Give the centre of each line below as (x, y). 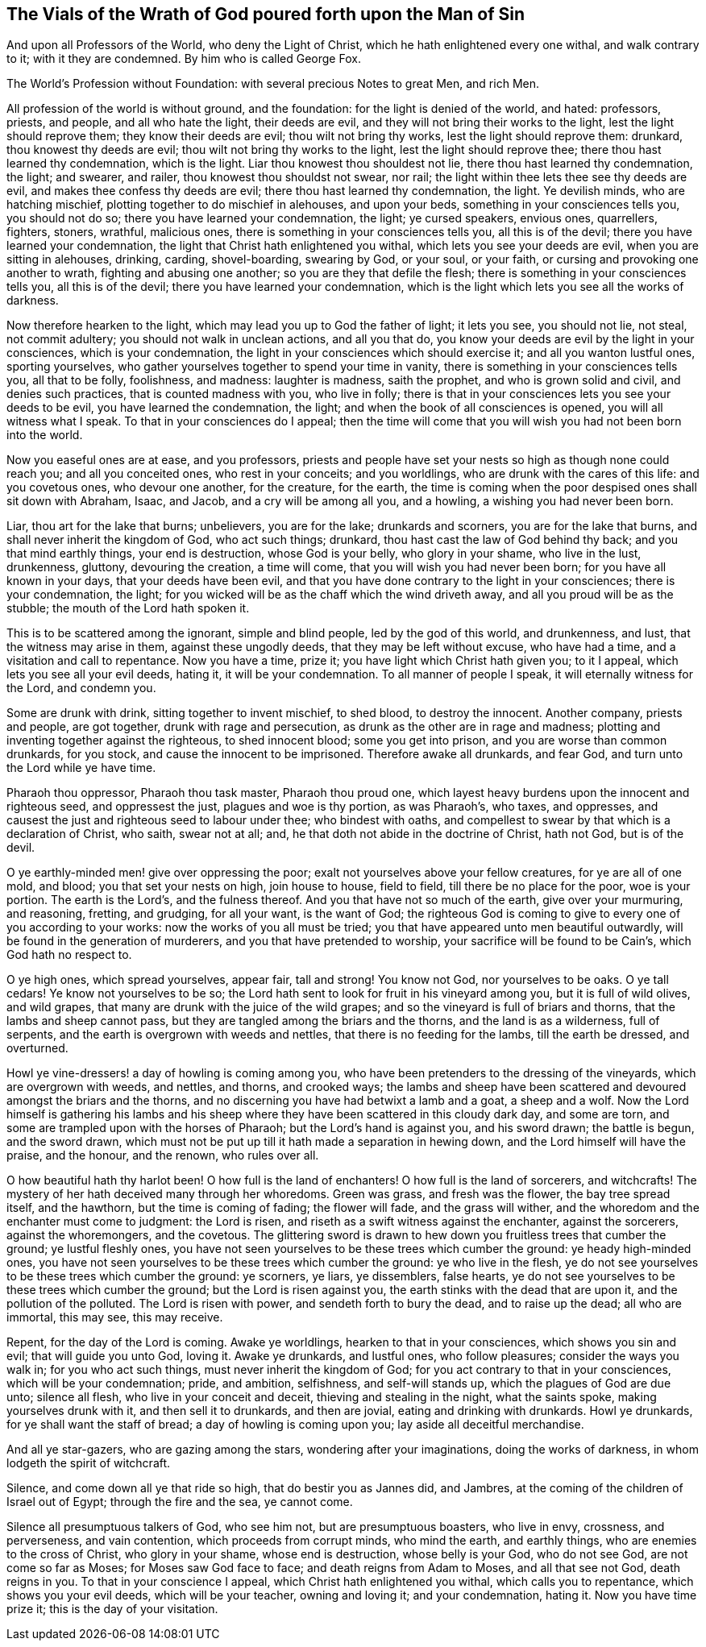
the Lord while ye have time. (81, 768)
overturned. (37, 1048)
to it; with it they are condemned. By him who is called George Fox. (184, 59)
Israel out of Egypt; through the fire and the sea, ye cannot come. (180, 1502)
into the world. (45, 435)
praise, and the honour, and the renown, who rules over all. (163, 1155)
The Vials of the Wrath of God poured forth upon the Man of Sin (266, 14)
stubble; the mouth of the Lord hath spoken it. (128, 608)
